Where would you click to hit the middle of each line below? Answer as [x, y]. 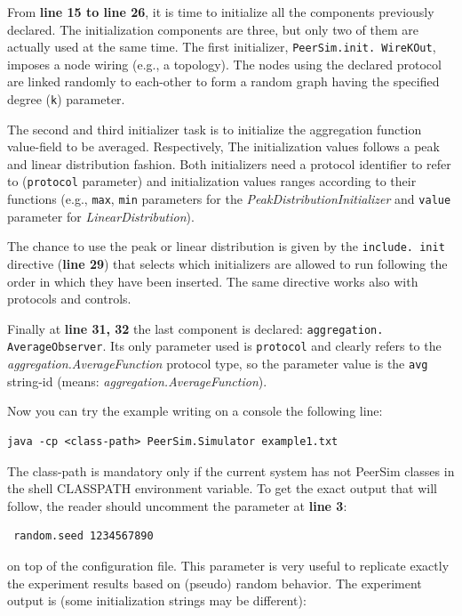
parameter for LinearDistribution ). [101, 216]
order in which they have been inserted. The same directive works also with [213, 281]
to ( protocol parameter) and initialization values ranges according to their [212, 181]
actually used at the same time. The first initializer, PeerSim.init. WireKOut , [222, 47]
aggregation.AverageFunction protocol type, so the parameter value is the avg [218, 364]
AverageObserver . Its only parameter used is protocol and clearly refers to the [224, 346]
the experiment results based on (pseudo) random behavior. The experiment [215, 583]
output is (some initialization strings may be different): [157, 600]
